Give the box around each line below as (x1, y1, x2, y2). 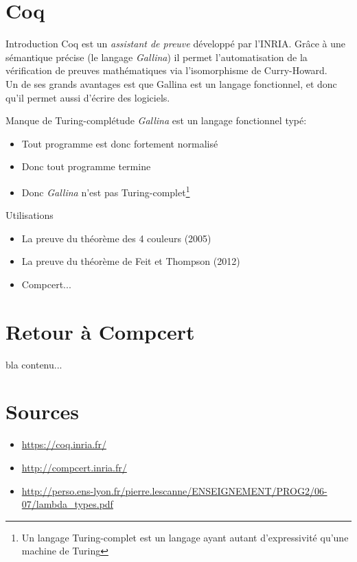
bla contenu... (5, 357, 62, 371)
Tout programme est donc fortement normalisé (21, 136, 218, 150)
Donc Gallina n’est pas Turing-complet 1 (21, 183, 190, 199)
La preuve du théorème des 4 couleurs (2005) (21, 231, 211, 245)
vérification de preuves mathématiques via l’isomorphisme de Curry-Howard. (5, 63, 327, 78)
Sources (5, 397, 79, 425)
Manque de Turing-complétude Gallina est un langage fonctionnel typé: (5, 113, 307, 128)
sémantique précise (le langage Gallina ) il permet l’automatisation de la (5, 49, 308, 64)
